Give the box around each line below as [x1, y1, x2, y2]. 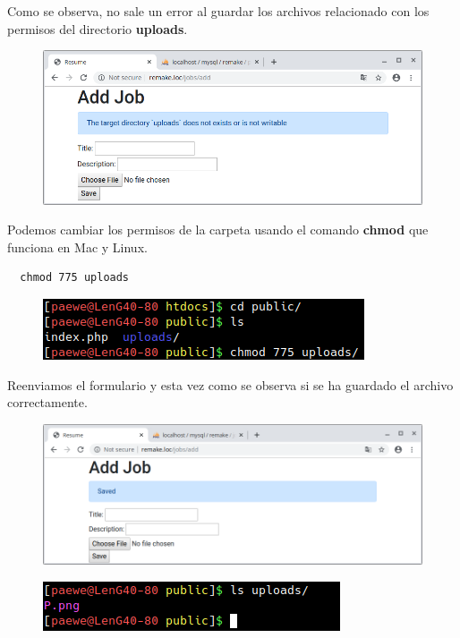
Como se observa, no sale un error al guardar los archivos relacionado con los [7, 2, 430, 20]
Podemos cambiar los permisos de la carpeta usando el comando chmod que [7, 220, 429, 239]
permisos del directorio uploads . [7, 19, 188, 38]
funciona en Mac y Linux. [7, 237, 148, 256]
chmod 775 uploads [20, 271, 130, 285]
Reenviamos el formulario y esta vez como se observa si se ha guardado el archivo [7, 375, 454, 394]
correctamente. [7, 393, 88, 412]
